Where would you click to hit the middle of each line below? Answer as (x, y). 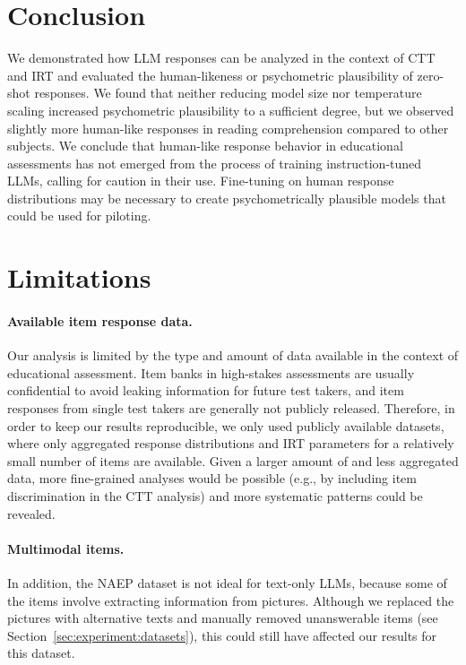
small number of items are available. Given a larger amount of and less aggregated (233, 460)
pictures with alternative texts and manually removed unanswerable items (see (223, 618)
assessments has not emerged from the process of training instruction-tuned (215, 163)
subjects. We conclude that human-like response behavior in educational (205, 146)
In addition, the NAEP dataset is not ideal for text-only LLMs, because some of (227, 582)
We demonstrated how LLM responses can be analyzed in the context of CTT (221, 58)
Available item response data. (100, 321)
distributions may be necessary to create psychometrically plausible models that (227, 198)
